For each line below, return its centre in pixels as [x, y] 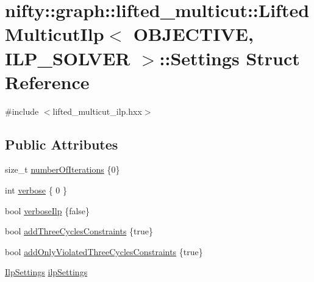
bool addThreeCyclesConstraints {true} [79, 231]
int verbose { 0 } [36, 190]
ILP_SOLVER [68, 58]
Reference [47, 81]
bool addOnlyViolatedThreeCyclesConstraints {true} [104, 251]
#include [22, 111]
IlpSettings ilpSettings [46, 272]
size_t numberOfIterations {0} [62, 169]
